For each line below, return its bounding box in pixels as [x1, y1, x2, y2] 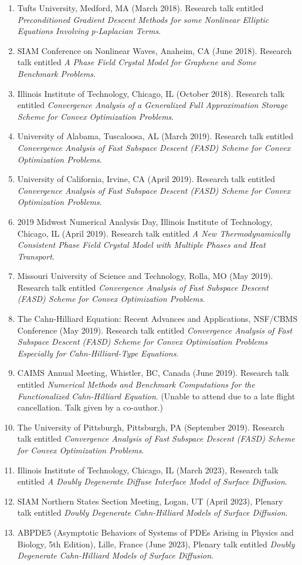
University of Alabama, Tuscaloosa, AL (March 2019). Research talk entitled [17, 130, 293, 142]
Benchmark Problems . [17, 67, 96, 79]
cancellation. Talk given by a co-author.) [17, 401, 163, 413]
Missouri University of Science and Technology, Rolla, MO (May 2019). [17, 270, 273, 282]
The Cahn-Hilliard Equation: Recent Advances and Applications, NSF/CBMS [17, 312, 298, 325]
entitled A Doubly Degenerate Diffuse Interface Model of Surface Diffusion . [17, 475, 287, 487]
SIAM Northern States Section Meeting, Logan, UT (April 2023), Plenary [17, 495, 283, 507]
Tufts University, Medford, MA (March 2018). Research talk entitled [17, 2, 264, 14]
